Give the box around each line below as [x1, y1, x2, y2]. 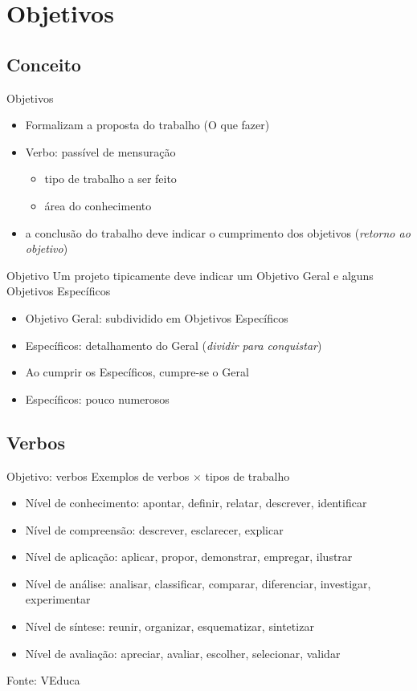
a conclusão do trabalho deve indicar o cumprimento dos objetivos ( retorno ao [25, 224, 411, 241]
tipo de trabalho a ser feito [44, 170, 177, 187]
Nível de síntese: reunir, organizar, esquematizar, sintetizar [25, 618, 314, 635]
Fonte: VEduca [6, 672, 80, 689]
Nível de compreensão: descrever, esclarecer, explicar [25, 521, 284, 538]
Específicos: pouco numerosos [25, 390, 170, 407]
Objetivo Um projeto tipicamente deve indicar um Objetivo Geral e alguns [6, 266, 374, 283]
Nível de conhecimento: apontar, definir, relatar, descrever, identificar [25, 494, 367, 511]
